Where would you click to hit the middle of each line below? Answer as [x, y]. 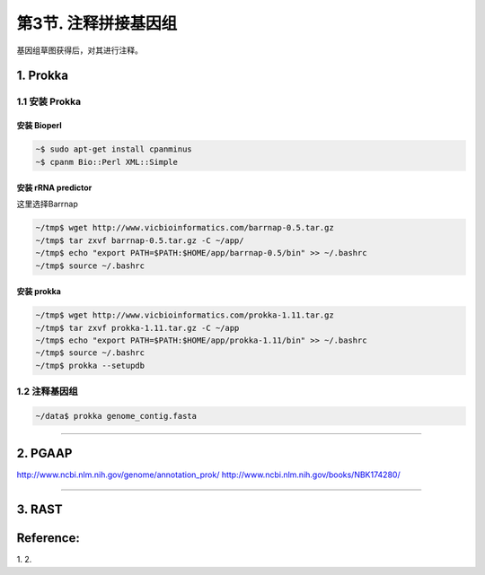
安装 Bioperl [39, 126]
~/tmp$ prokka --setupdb [90, 365]
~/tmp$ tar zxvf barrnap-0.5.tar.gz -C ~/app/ [140, 240]
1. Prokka [43, 76]
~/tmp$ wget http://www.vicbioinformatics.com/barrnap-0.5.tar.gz [185, 228]
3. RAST [40, 510]
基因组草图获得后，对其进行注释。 [79, 50]
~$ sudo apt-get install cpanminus [114, 149]
